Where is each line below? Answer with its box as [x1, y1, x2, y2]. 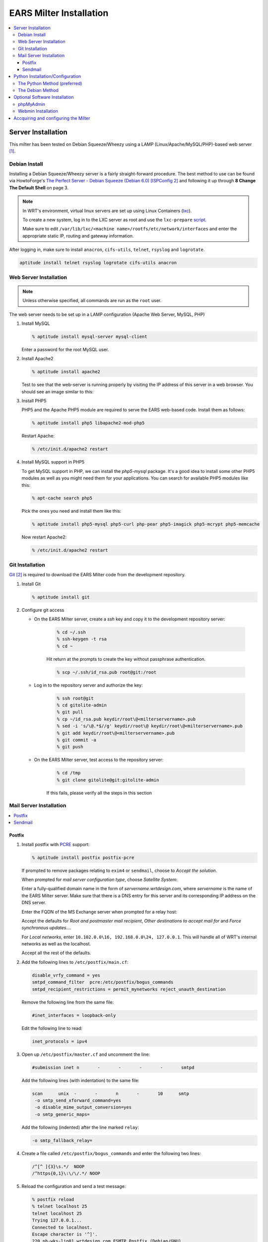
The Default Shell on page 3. [9, 184, 69, 191]
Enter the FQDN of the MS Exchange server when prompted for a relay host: [21, 909, 177, 915]
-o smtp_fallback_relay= [32, 1138, 93, 1143]
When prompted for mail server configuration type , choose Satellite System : [21, 876, 178, 882]
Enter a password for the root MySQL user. [21, 346, 109, 352]
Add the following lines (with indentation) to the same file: [21, 1077, 140, 1083]
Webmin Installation [18, 108, 58, 114]
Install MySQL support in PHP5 [21, 459, 85, 465]
